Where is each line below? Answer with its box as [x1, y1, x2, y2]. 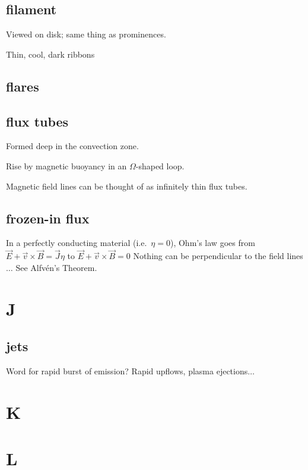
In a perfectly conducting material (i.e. [6, 236, 147, 249]
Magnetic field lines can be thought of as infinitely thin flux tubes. [6, 179, 247, 192]
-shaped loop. [135, 159, 185, 172]
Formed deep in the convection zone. [6, 140, 139, 152]
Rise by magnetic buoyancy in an [6, 159, 127, 172]
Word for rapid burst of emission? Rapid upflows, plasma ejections [6, 364, 248, 377]
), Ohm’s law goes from [170, 236, 255, 249]
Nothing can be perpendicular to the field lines [133, 250, 303, 262]
